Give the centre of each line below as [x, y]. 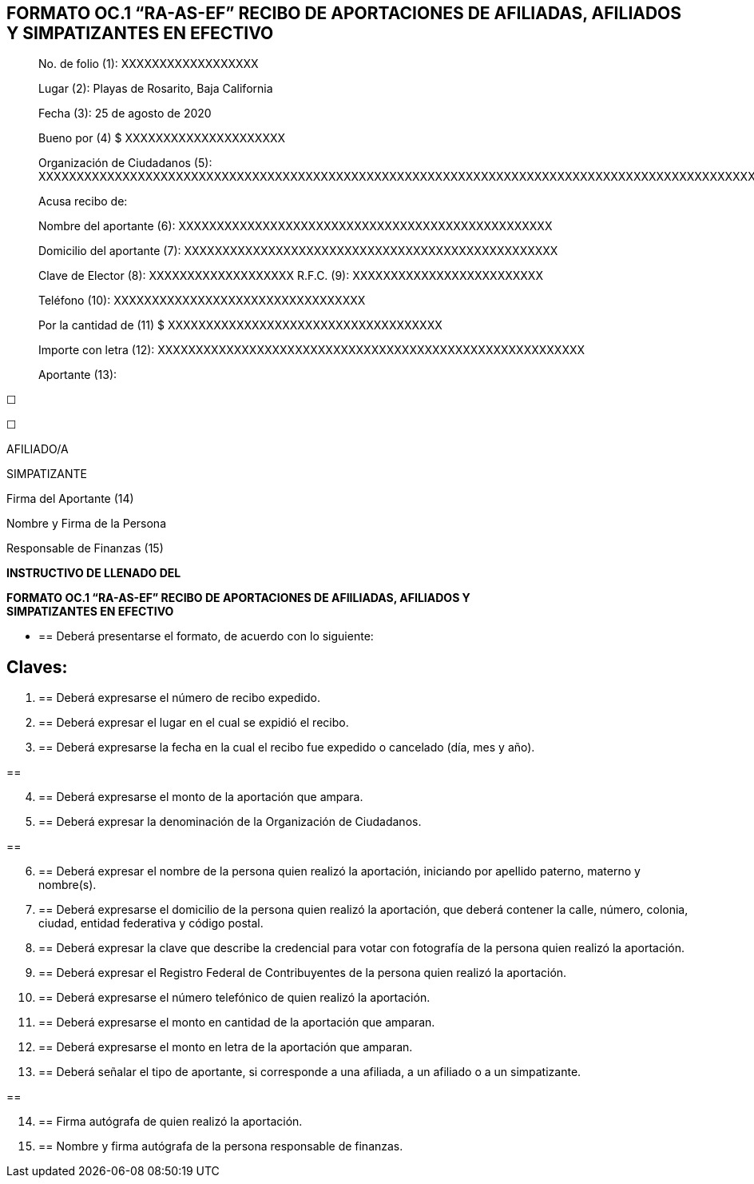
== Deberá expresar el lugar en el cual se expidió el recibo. [194, 723]
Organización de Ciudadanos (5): [125, 163]
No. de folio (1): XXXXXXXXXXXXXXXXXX [149, 64]
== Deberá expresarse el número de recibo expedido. [179, 698]
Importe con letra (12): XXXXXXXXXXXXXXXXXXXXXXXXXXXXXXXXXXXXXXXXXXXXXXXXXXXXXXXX [312, 350]
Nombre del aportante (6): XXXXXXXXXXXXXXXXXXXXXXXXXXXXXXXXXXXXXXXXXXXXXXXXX [296, 226]
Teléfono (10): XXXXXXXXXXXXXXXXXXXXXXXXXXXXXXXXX [202, 301]
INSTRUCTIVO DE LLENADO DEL [94, 573]
